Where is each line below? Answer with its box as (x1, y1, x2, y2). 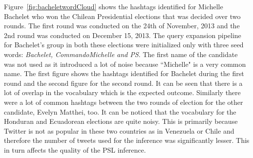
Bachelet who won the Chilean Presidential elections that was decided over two (4, 11, 241, 21)
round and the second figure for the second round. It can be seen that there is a (4, 78, 243, 88)
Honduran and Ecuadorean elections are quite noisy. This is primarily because (4, 116, 238, 126)
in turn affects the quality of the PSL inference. (4, 144, 146, 155)
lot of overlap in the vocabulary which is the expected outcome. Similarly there (4, 87, 241, 98)
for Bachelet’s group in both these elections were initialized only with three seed (4, 39, 244, 50)
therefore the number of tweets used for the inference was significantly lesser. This (4, 135, 250, 145)
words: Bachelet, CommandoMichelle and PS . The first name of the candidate (4, 49, 238, 59)
